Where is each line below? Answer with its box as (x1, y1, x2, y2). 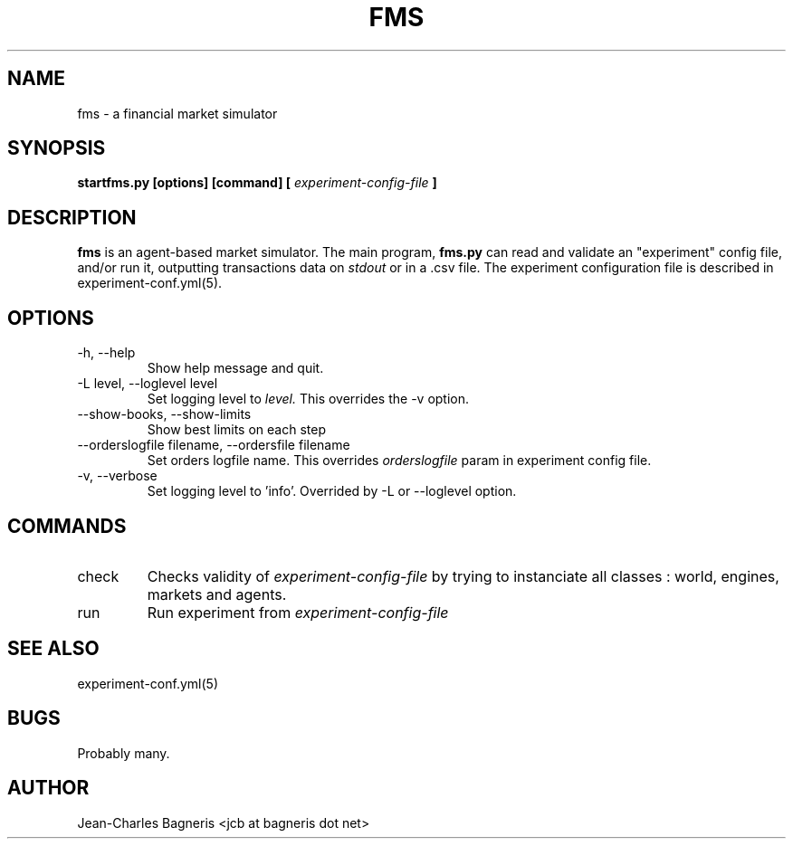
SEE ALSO (7, 637, 100, 661)
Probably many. (77, 745, 170, 761)
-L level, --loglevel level (77, 375, 218, 392)
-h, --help (77, 345, 136, 361)
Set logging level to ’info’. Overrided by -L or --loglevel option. (147, 483, 517, 499)
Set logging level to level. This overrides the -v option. (147, 391, 470, 407)
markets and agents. (147, 585, 287, 604)
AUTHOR (7, 776, 90, 800)
